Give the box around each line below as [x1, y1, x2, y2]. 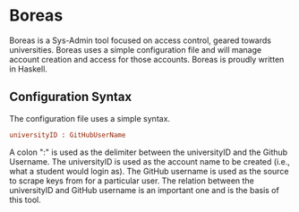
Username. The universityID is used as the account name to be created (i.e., [9, 156, 291, 166]
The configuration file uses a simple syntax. [9, 113, 171, 123]
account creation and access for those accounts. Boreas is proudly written [9, 54, 285, 64]
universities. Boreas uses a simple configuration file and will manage [9, 44, 262, 55]
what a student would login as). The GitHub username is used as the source [9, 165, 289, 176]
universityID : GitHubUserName [9, 131, 126, 140]
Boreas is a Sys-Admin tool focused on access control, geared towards [9, 35, 271, 46]
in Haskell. [9, 64, 47, 74]
